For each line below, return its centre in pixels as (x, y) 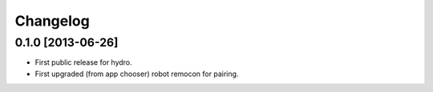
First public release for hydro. (83, 62)
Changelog (52, 21)
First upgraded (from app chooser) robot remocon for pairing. (137, 74)
